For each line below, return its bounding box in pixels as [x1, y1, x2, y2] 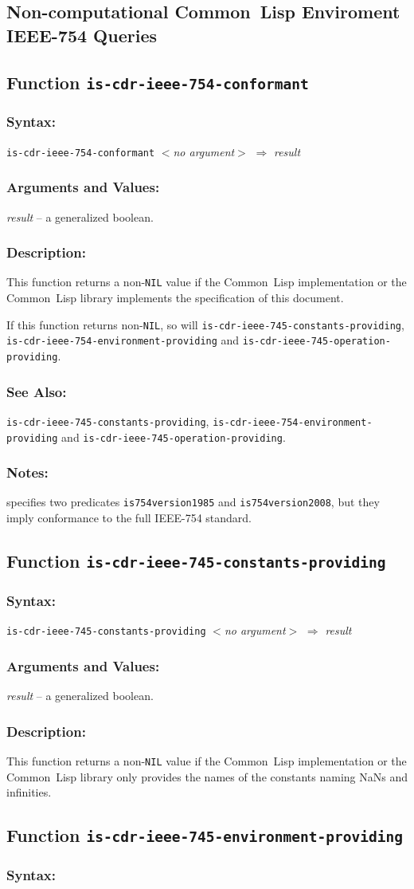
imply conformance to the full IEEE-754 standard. [6, 509, 252, 526]
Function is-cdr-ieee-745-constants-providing [6, 549, 386, 573]
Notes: [6, 462, 49, 482]
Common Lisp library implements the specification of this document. [6, 289, 344, 306]
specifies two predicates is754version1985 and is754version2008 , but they [6, 494, 380, 510]
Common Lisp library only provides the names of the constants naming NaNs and [6, 768, 408, 785]
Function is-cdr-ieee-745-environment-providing [6, 823, 403, 848]
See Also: [6, 381, 67, 401]
